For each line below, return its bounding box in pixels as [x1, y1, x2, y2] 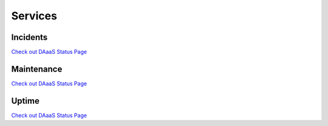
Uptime [11, 96, 39, 106]
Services [11, 9, 58, 22]
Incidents [11, 32, 48, 42]
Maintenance [11, 64, 63, 74]
